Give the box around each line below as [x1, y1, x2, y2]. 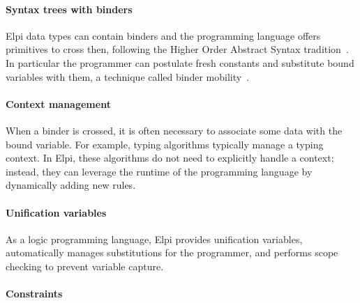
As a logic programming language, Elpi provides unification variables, [6, 231, 303, 246]
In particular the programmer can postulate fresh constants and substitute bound [6, 55, 354, 70]
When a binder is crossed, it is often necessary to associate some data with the [6, 123, 343, 137]
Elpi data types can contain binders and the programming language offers [6, 28, 321, 42]
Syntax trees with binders [6, 1, 133, 16]
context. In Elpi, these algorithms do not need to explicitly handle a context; [6, 150, 334, 165]
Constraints [6, 286, 63, 301]
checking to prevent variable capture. [6, 258, 164, 273]
